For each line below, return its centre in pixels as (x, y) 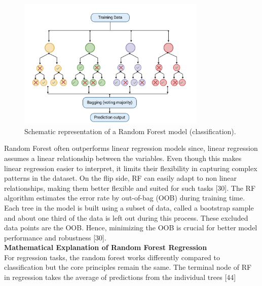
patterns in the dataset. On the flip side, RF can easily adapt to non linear (120, 178)
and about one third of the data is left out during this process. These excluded (126, 217)
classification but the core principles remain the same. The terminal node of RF (128, 267)
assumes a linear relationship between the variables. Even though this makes (123, 158)
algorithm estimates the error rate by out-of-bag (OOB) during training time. (125, 198)
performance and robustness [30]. (55, 237)
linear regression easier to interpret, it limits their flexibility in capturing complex (131, 168)
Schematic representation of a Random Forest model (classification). (130, 131)
